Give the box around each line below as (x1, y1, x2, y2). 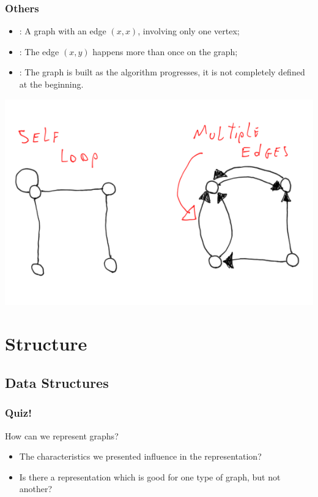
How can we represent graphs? (5, 429, 119, 442)
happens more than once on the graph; (92, 45, 238, 58)
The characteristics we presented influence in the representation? (19, 450, 262, 463)
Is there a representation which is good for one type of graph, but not (19, 470, 281, 483)
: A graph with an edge (19, 25, 106, 37)
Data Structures (5, 373, 109, 392)
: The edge (19, 45, 59, 58)
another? (19, 482, 53, 495)
